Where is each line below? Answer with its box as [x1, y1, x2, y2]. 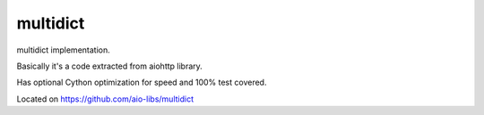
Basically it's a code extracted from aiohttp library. [16, 61, 203, 71]
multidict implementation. [16, 45, 111, 55]
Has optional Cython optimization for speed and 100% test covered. [16, 77, 267, 88]
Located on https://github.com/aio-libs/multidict [16, 94, 194, 104]
